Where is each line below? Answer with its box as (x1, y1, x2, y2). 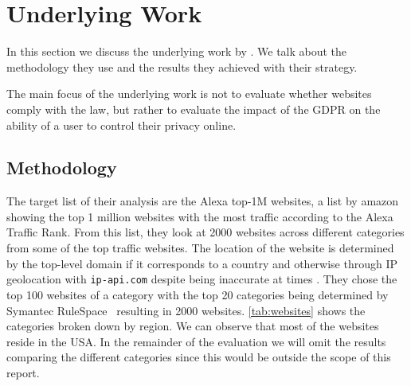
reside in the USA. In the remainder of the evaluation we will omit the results (6, 333, 386, 349)
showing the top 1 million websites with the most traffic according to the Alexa (6, 208, 393, 224)
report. (6, 364, 40, 380)
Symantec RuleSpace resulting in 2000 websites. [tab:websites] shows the (6, 302, 366, 318)
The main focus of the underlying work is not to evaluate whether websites (6, 85, 372, 102)
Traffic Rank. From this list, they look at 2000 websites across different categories (6, 224, 405, 240)
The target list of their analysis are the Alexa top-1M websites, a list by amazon (6, 193, 399, 209)
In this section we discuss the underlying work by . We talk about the (6, 43, 347, 60)
